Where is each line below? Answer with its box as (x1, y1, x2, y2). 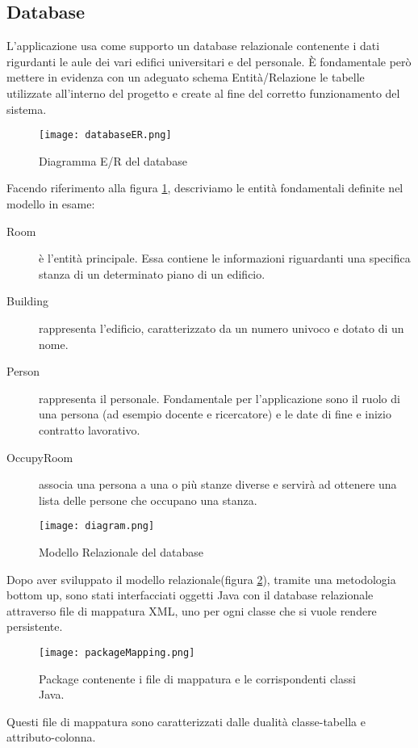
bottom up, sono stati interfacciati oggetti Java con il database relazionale (6, 586, 374, 603)
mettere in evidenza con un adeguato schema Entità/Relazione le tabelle (6, 69, 365, 86)
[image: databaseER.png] (39, 129, 172, 141)
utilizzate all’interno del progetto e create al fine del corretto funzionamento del (6, 84, 400, 101)
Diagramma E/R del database (39, 152, 187, 169)
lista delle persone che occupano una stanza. (39, 491, 257, 508)
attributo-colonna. (6, 729, 96, 746)
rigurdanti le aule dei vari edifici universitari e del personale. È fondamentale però (6, 53, 412, 69)
